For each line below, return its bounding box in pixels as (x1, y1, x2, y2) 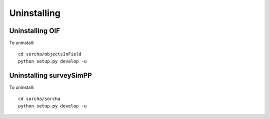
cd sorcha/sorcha (18, 96, 60, 102)
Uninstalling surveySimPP (9, 71, 92, 79)
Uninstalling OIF (9, 26, 60, 35)
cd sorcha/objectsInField (18, 51, 82, 57)
